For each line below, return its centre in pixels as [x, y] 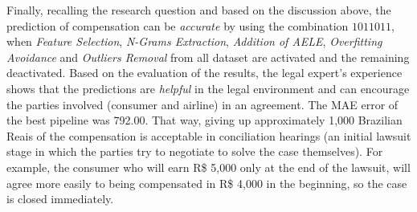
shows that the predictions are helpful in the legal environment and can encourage [208, 88]
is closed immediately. [60, 199]
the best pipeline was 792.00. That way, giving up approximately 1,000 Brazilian [204, 120]
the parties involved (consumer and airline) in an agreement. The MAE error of [202, 104]
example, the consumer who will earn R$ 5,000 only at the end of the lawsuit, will [208, 167]
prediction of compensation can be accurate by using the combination [178, 25]
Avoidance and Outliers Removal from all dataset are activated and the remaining [208, 57]
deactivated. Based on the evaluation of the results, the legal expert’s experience [204, 73]
